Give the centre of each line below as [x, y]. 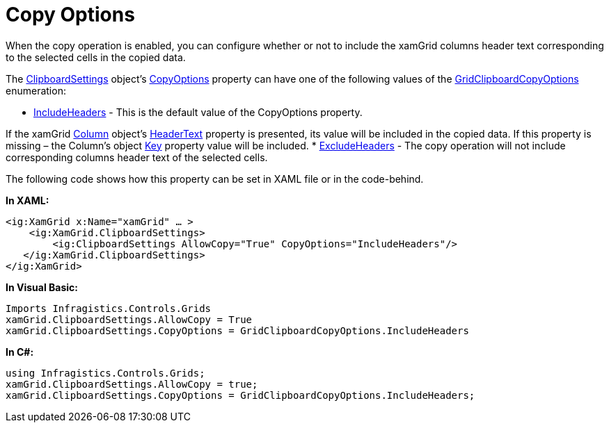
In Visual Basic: [42, 287]
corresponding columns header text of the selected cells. [137, 157]
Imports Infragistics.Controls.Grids [109, 308]
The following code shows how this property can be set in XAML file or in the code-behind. [215, 179]
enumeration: [36, 90]
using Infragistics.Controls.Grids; [105, 373]
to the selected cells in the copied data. [96, 57]
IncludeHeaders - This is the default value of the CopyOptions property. [198, 112]
